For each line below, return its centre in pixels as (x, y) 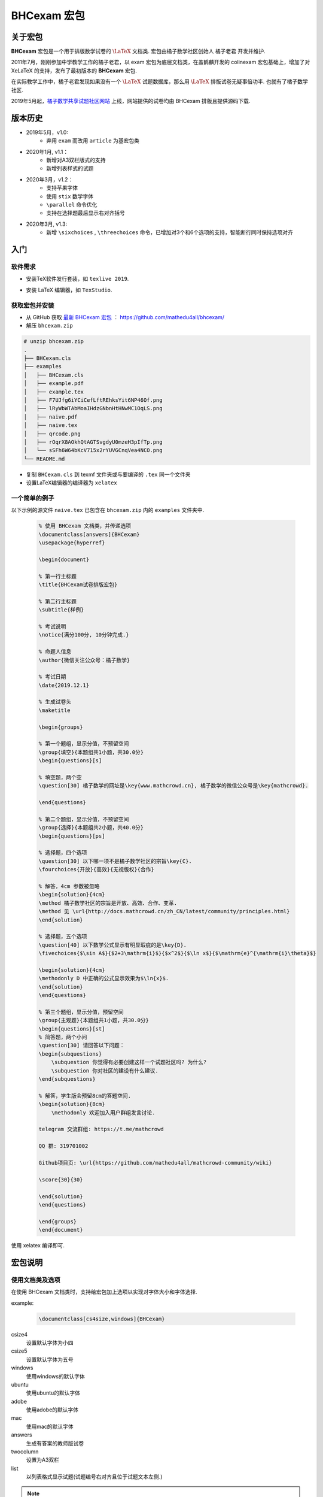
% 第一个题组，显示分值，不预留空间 (84, 744)
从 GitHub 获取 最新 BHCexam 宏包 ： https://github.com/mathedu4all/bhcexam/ (125, 317)
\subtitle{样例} (61, 610)
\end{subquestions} (67, 1079)
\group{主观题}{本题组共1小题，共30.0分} (94, 1020)
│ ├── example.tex (54, 392)
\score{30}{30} (61, 1179)
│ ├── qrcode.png (52, 434)
